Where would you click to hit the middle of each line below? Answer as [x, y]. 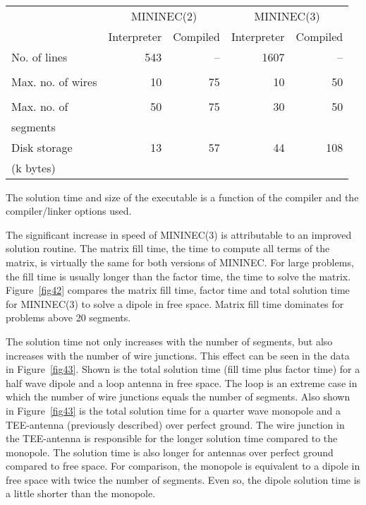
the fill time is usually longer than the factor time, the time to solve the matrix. [178, 276]
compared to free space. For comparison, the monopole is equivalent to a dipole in [183, 466]
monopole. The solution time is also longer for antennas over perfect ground [170, 452]
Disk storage [42, 147]
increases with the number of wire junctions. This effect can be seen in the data [178, 355]
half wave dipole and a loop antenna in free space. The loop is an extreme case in [182, 382]
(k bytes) [33, 167]
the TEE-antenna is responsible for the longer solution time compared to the [172, 438]
